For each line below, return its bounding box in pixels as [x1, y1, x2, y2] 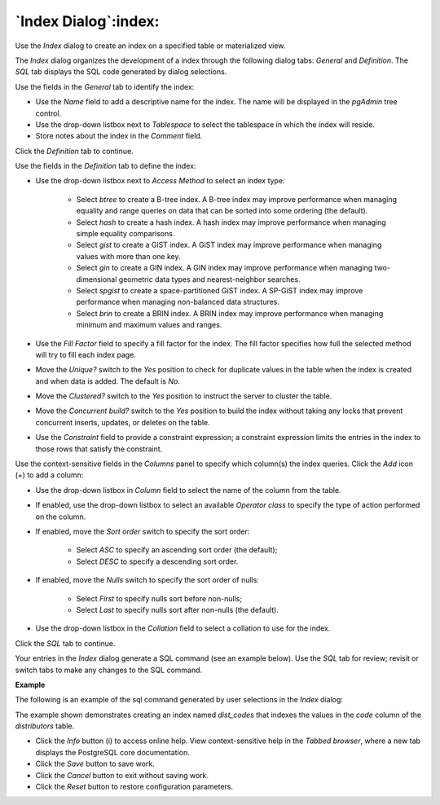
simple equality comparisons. [76, 229, 175, 239]
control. [35, 108, 62, 118]
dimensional [76, 274, 117, 284]
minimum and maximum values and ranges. [76, 320, 222, 330]
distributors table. [15, 721, 75, 731]
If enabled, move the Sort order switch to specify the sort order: [35, 526, 250, 536]
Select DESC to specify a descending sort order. [76, 556, 239, 566]
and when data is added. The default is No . [35, 376, 181, 386]
